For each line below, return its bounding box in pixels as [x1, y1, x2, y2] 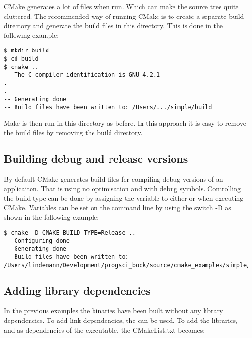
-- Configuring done [4, 237, 70, 244]
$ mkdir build [4, 47, 49, 54]
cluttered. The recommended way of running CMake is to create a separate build [4, 11, 244, 21]
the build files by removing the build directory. [4, 127, 142, 137]
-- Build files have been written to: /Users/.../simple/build [4, 103, 212, 111]
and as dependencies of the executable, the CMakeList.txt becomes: [4, 324, 205, 335]
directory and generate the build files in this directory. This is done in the [4, 20, 223, 31]
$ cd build [4, 55, 39, 63]
